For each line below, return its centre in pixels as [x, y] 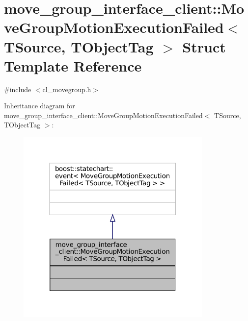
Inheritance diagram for [40, 106]
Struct [204, 46]
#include [18, 89]
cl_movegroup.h [67, 89]
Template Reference [73, 65]
